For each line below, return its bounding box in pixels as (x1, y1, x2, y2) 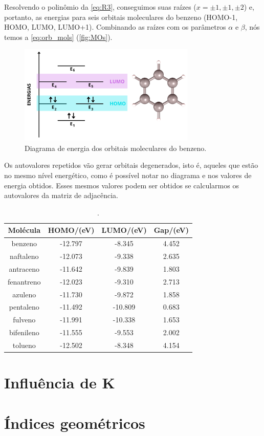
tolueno (12, 340, 36, 350)
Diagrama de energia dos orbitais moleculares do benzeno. (25, 142, 207, 153)
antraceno (9, 263, 40, 274)
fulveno (13, 314, 36, 325)
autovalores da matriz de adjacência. (4, 190, 118, 201)
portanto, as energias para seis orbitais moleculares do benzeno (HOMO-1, (4, 11, 238, 22)
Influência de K (4, 372, 115, 393)
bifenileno (9, 327, 39, 338)
